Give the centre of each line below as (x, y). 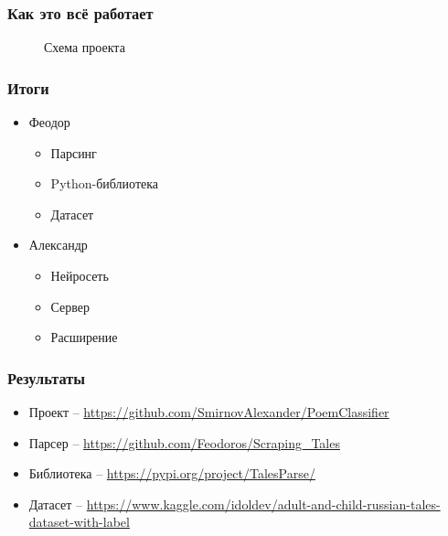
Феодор (49, 122)
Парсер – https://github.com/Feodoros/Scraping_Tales (184, 442)
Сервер (70, 306)
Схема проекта (85, 47)
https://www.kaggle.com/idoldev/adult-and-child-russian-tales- (263, 504)
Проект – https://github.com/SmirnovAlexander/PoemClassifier (209, 412)
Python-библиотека (105, 183)
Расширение (84, 337)
